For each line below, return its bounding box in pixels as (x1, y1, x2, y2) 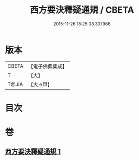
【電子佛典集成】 (28, 63, 67, 70)
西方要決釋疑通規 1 (5, 147, 61, 156)
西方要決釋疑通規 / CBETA (30, 4, 134, 16)
